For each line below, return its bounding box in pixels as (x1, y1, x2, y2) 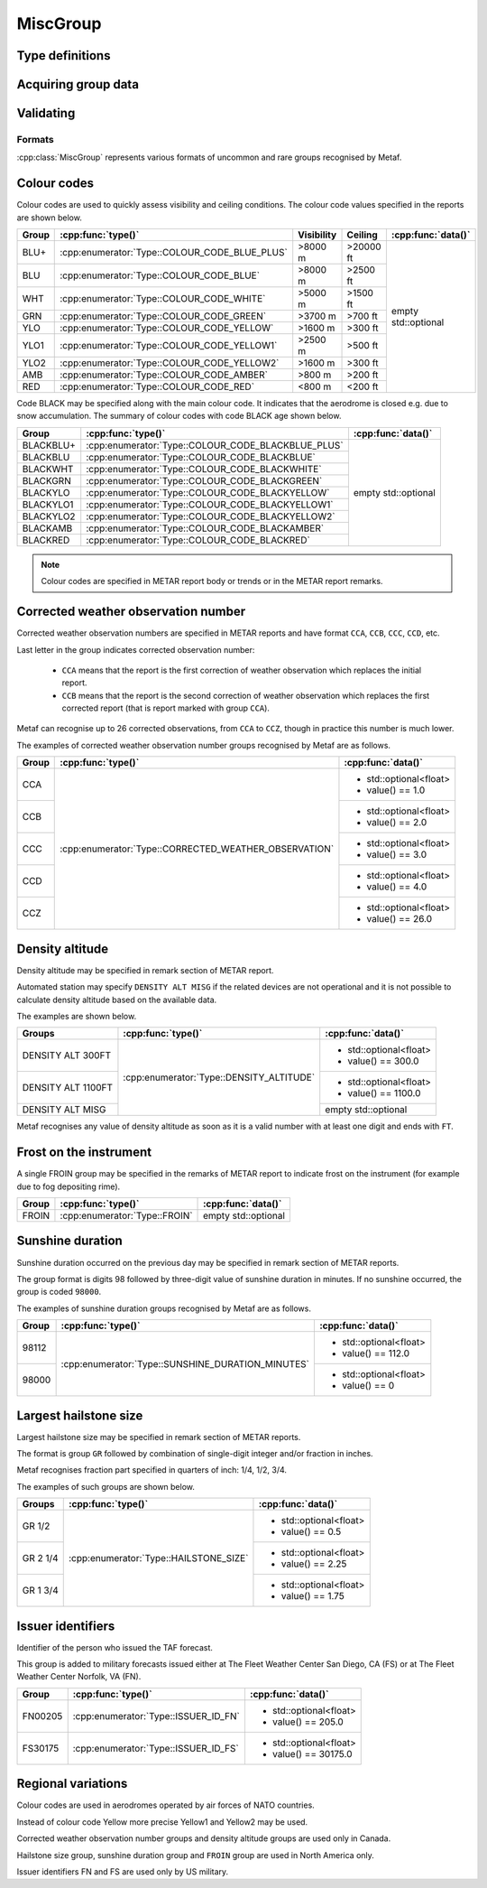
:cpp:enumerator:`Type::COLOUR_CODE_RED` (60, 380, 255, 393)
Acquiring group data (16, 77, 140, 92)
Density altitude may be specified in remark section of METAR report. (16, 964, 274, 975)
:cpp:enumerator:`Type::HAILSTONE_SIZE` (68, 1552, 249, 1565)
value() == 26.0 (366, 913, 433, 925)
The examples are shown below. (16, 1010, 137, 1021)
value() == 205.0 (271, 1716, 345, 1728)
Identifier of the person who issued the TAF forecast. (16, 1642, 214, 1652)
